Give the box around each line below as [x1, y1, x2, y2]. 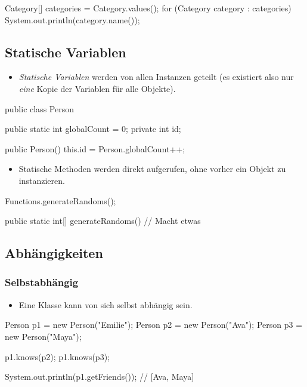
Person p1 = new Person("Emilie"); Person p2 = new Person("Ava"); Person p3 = [5, 318, 303, 331]
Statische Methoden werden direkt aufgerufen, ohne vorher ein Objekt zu [18, 162, 286, 175]
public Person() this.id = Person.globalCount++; [5, 142, 185, 155]
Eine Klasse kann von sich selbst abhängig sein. [18, 298, 193, 311]
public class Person [5, 102, 74, 115]
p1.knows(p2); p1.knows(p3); [5, 350, 110, 363]
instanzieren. [18, 174, 65, 186]
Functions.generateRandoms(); [5, 194, 116, 207]
